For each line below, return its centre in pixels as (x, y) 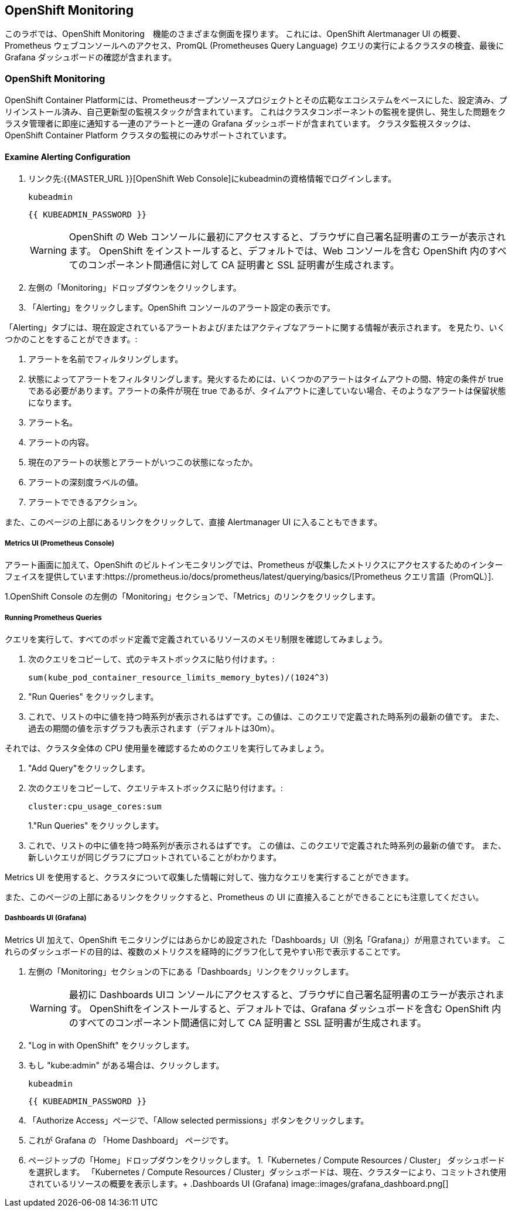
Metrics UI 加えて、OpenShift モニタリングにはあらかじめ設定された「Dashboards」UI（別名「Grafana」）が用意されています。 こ (255, 939)
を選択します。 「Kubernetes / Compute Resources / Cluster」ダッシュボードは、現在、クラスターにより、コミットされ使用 (267, 1172)
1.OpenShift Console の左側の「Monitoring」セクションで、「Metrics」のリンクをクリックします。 (192, 597)
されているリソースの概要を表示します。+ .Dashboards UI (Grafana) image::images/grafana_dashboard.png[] (238, 1183)
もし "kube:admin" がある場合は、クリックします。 (126, 1065)
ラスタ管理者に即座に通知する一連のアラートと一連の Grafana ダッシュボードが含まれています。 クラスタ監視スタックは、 (240, 124)
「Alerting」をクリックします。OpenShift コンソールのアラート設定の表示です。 (182, 308)
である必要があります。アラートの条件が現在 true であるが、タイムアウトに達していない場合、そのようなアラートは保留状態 (267, 391)
